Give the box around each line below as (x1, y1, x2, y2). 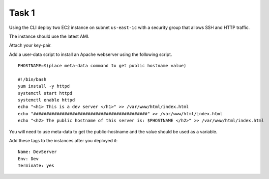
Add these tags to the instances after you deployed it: (9, 138, 118, 144)
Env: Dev (18, 156, 39, 161)
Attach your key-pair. (9, 42, 52, 49)
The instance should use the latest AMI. (9, 33, 90, 39)
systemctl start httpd (18, 90, 73, 96)
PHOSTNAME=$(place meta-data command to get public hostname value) (18, 63, 186, 69)
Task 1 (9, 7, 35, 18)
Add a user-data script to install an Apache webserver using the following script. (9, 51, 172, 57)
